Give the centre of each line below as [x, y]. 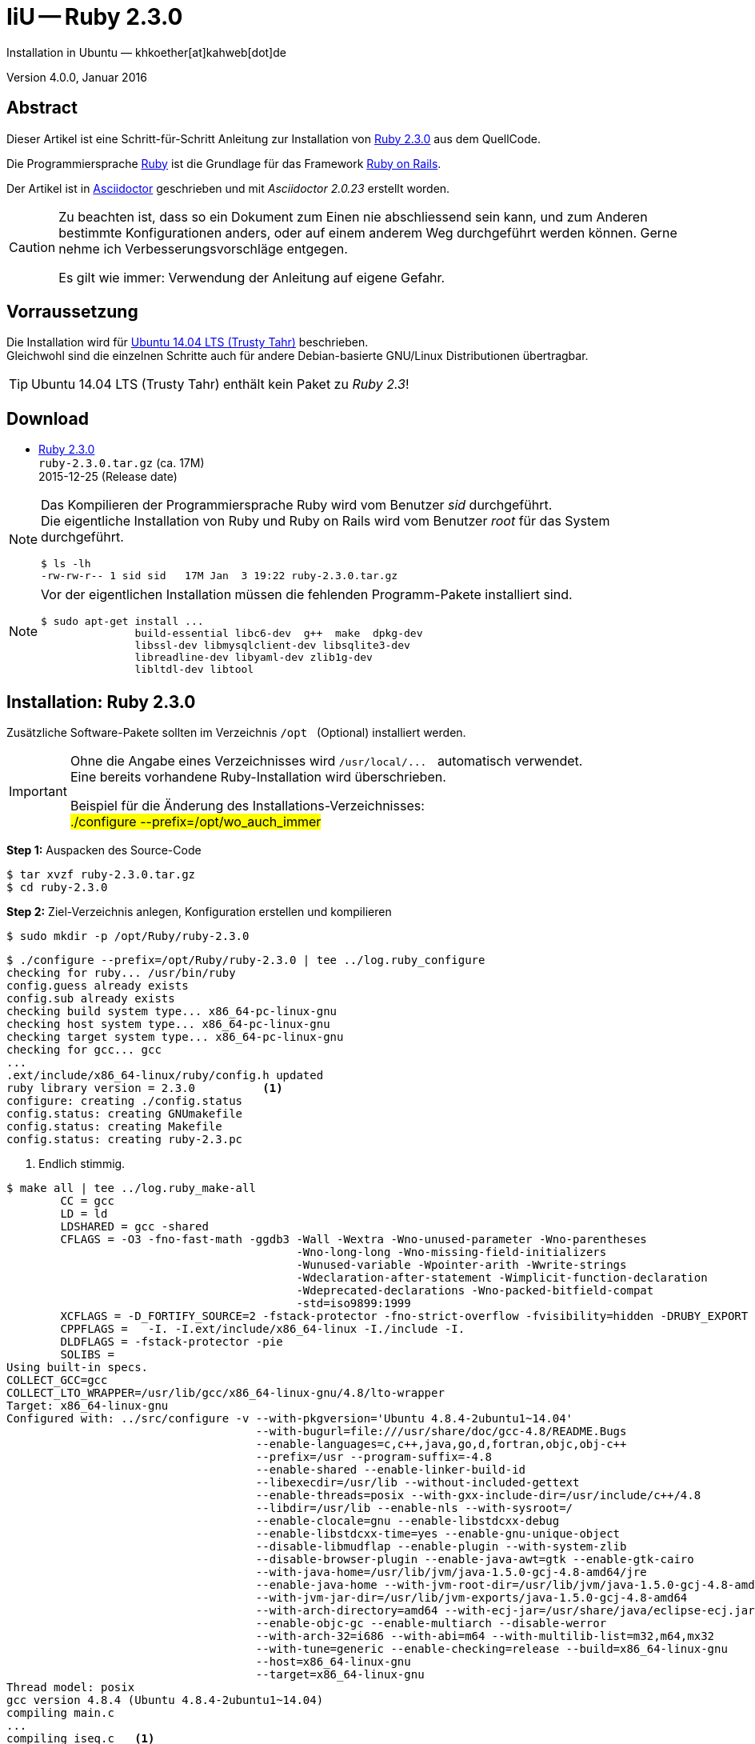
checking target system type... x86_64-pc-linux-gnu [175, 1037]
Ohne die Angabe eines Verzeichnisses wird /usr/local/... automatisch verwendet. [326, 761]
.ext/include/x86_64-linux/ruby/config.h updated [165, 1076]
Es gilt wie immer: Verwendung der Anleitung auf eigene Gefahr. [252, 277]
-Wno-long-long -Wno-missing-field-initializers [451, 1252]
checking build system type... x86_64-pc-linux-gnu [172, 1012]
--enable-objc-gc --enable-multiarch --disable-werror [431, 1624]
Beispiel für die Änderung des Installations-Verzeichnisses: [247, 806]
